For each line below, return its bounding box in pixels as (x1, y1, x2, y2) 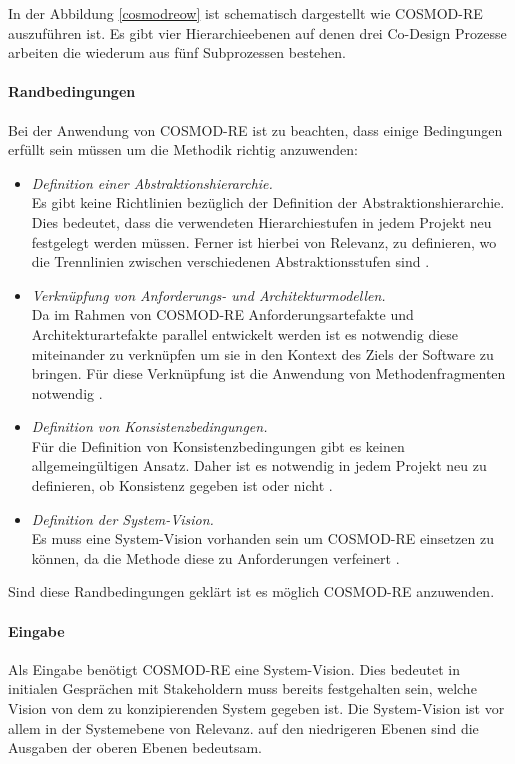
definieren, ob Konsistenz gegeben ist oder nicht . (31, 475, 333, 496)
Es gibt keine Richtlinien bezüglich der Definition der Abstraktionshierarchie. (31, 192, 505, 213)
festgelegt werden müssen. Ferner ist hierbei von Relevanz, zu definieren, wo (31, 231, 497, 252)
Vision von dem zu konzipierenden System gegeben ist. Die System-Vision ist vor (8, 698, 505, 719)
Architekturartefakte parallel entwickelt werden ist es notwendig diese (31, 323, 459, 344)
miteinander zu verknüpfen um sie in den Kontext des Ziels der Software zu (31, 343, 494, 364)
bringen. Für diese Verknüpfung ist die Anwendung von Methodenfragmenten (31, 363, 506, 384)
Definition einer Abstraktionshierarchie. (31, 172, 273, 193)
